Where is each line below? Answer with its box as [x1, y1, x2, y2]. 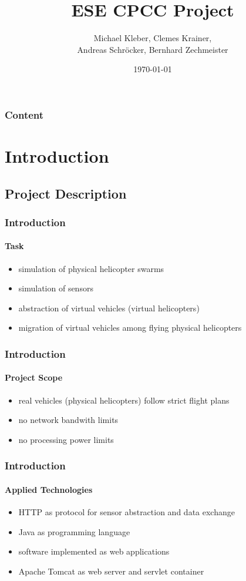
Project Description [5, 184, 127, 202]
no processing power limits [18, 433, 114, 445]
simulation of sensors [18, 282, 93, 294]
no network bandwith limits [18, 414, 119, 426]
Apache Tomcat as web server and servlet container [18, 565, 204, 577]
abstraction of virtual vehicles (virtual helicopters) [18, 301, 200, 314]
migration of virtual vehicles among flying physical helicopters [18, 321, 242, 334]
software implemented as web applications [18, 545, 170, 558]
